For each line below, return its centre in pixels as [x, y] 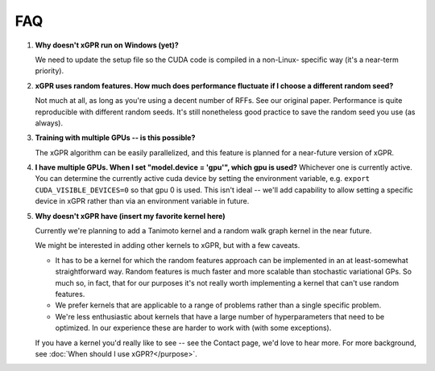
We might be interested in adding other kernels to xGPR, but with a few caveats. [168, 245]
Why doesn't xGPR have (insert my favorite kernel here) [130, 216]
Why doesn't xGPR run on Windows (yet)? [107, 45]
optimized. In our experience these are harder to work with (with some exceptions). [193, 328]
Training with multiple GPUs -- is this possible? [115, 138]
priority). [50, 71]
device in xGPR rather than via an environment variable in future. [142, 201]
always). [49, 123]
